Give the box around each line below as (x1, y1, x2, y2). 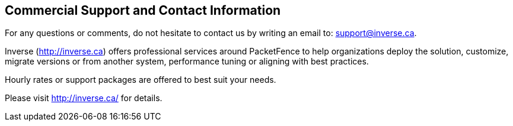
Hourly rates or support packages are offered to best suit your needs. (5, 75, 276, 85)
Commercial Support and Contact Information (5, 3, 281, 18)
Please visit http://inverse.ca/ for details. (5, 93, 162, 104)
